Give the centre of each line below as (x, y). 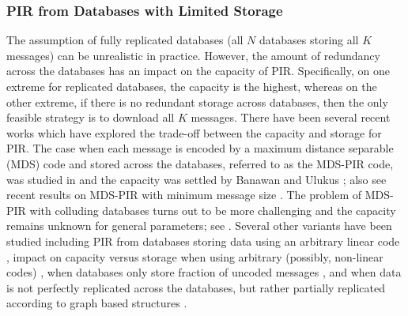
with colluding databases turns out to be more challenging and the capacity (213, 210)
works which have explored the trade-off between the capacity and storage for (194, 132)
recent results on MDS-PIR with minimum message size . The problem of (184, 195)
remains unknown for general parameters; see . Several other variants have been (199, 226)
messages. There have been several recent (291, 117)
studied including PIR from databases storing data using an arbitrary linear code (203, 241)
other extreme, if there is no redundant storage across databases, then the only (197, 102)
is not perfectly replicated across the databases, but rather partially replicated (196, 287)
